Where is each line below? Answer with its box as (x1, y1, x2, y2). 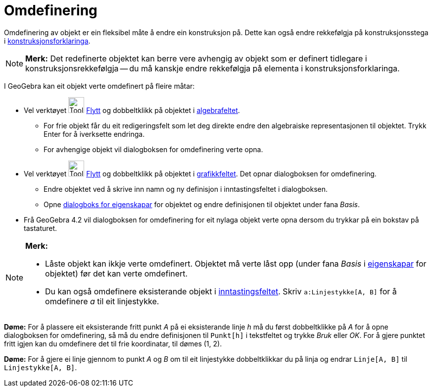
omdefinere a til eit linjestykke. (45, 296, 159, 306)
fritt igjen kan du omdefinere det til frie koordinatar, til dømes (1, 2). (4, 339, 222, 348)
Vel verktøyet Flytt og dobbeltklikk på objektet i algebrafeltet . (24, 106, 240, 114)
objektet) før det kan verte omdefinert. (45, 268, 188, 279)
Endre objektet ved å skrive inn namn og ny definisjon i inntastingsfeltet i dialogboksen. (44, 184, 328, 193)
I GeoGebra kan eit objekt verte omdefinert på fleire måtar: (4, 81, 195, 90)
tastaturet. (24, 223, 57, 232)
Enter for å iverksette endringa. (44, 129, 145, 138)
